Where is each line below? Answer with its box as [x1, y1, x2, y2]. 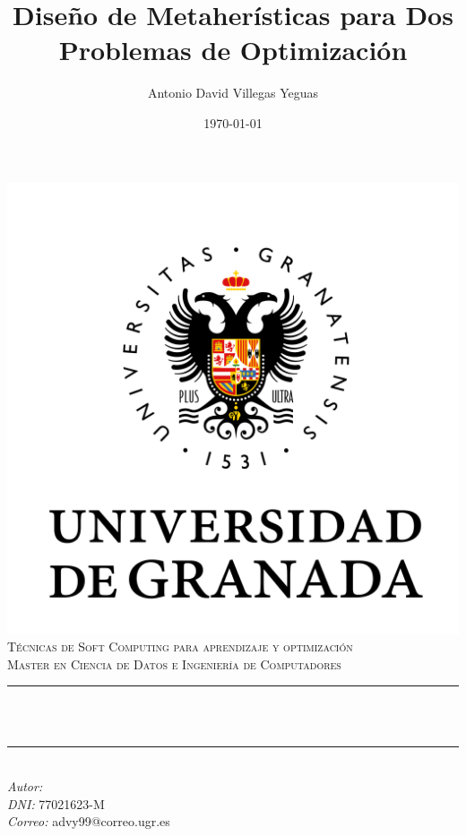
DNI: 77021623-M [7, 794, 105, 813]
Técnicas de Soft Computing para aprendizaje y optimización [7, 637, 353, 656]
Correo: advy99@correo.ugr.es [7, 812, 170, 831]
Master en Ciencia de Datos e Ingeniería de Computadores [7, 654, 341, 673]
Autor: [7, 777, 43, 796]
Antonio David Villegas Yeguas [147, 83, 319, 102]
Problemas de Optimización [58, 31, 408, 68]
